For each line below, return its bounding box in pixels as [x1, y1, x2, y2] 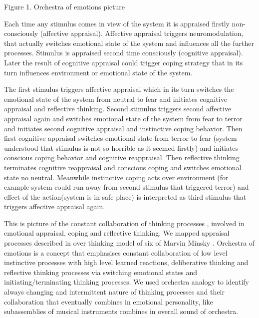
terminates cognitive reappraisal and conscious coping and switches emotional [4, 162, 242, 172]
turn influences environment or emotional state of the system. [4, 67, 193, 77]
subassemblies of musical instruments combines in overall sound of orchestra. [4, 306, 239, 317]
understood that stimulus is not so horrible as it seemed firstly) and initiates [4, 142, 239, 153]
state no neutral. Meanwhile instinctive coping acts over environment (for [4, 172, 229, 182]
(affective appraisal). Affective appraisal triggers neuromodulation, [40, 28, 244, 38]
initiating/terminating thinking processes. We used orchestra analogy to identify [4, 277, 249, 287]
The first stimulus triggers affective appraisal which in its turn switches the [4, 84, 234, 94]
